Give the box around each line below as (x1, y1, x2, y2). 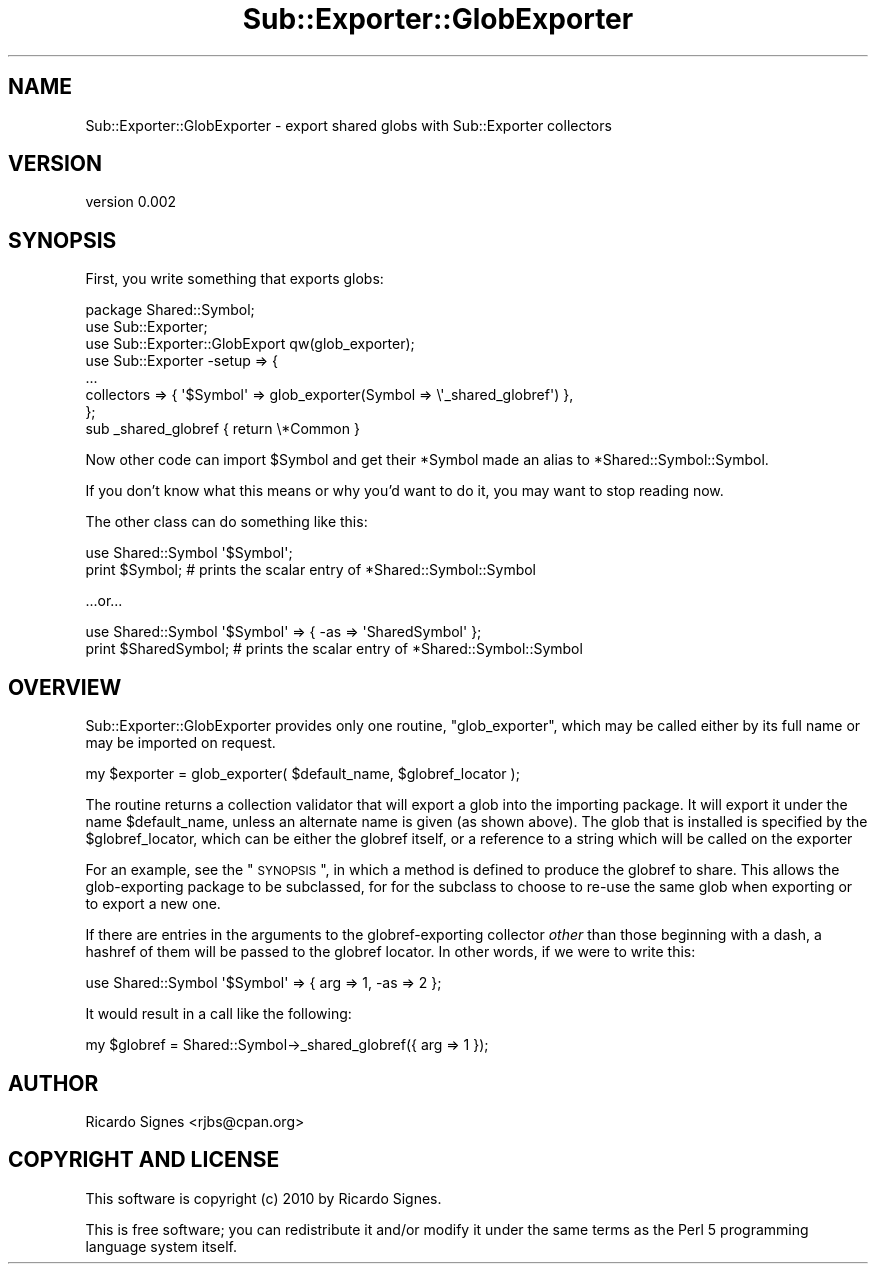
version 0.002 (85, 193, 177, 211)
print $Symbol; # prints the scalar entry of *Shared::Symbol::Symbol (85, 561, 537, 579)
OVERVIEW (8, 674, 122, 700)
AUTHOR (8, 1070, 99, 1096)
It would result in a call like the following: (85, 1005, 352, 1023)
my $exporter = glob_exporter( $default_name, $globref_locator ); (85, 765, 520, 783)
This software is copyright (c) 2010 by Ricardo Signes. (85, 1189, 442, 1207)
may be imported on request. (85, 734, 276, 752)
